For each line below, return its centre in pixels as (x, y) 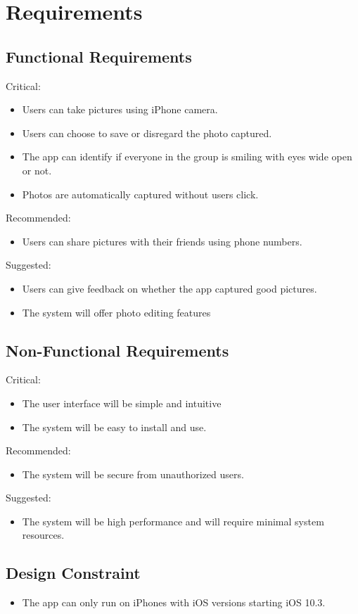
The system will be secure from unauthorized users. (133, 474)
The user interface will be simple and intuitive (122, 403)
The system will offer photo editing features (116, 312)
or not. (37, 170)
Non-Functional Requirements (117, 350)
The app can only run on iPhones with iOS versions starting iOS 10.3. (174, 602)
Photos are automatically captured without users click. (140, 194)
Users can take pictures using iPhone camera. (120, 109)
